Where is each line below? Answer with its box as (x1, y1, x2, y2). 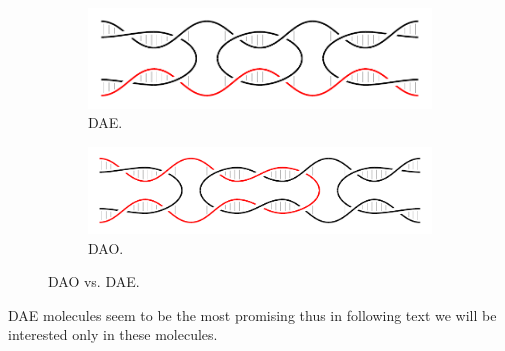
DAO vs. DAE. (48, 271, 140, 292)
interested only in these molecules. (8, 324, 218, 345)
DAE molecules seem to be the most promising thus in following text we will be (8, 304, 497, 325)
